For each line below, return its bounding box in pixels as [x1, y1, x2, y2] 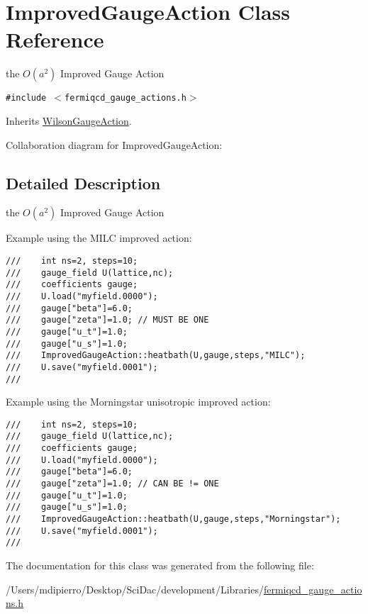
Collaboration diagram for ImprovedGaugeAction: [6, 137, 223, 152]
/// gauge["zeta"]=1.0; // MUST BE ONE [6, 315, 209, 325]
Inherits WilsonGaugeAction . [6, 113, 132, 128]
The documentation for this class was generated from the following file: [6, 557, 314, 572]
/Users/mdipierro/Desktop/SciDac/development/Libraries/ [6, 581, 264, 596]
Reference [6, 25, 104, 54]
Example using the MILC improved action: [6, 230, 192, 245]
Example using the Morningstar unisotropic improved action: [6, 394, 271, 409]
